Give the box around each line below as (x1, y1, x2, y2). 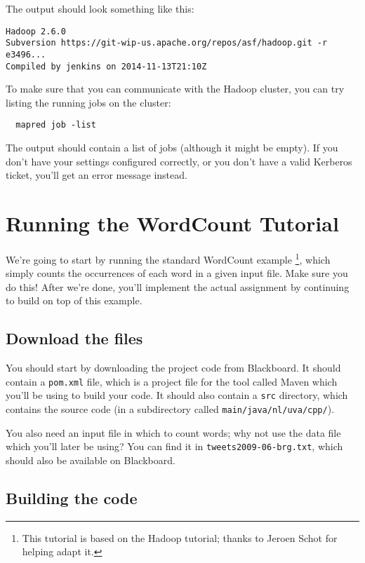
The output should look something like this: (6, 1, 194, 15)
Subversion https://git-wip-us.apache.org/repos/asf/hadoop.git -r (6, 38, 328, 48)
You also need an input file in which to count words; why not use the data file (6, 425, 341, 440)
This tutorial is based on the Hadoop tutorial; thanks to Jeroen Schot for (22, 530, 338, 545)
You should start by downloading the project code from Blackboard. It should (6, 360, 341, 375)
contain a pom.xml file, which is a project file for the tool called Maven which (6, 374, 338, 388)
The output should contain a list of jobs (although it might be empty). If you (6, 140, 338, 155)
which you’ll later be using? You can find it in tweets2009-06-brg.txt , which (6, 439, 343, 454)
